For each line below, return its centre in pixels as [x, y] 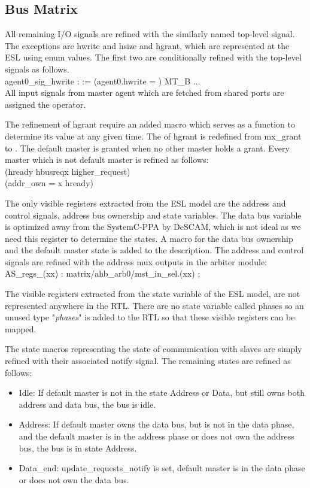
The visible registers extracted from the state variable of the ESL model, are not [153, 294]
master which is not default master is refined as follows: [107, 160]
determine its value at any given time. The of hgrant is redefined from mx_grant [153, 136]
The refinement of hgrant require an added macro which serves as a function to [150, 124]
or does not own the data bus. [74, 479]
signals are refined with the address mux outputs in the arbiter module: [136, 261]
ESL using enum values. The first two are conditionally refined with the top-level [153, 57]
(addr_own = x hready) [49, 183]
